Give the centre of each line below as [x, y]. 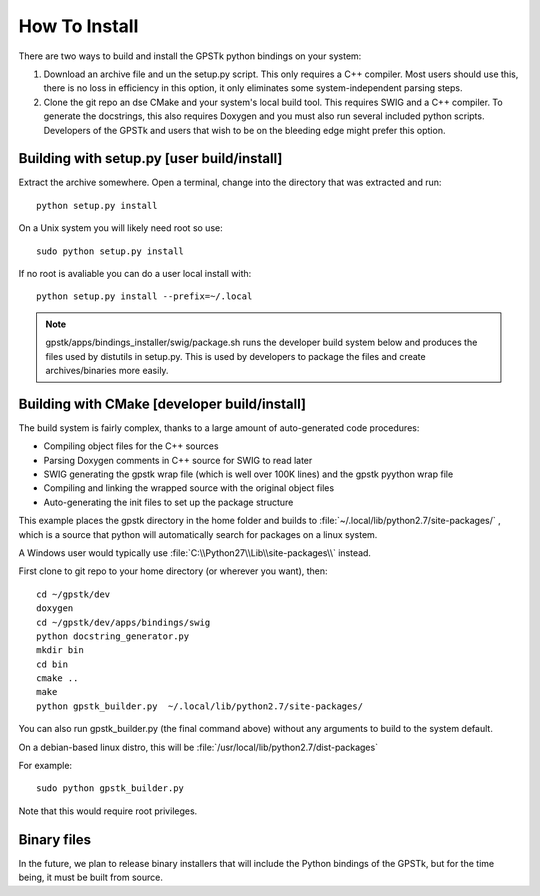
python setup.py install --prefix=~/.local [144, 296]
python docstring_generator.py [113, 636]
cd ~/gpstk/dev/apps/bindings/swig [123, 622]
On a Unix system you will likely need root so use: [121, 228]
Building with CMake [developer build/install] [162, 403]
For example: [45, 766]
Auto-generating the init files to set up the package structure [168, 502]
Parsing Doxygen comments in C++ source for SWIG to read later [178, 460]
